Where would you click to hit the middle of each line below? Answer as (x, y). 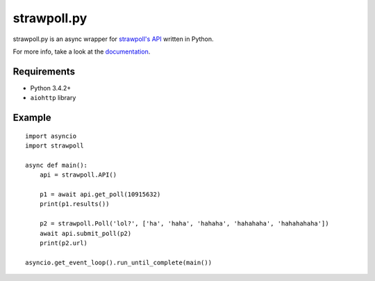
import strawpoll (55, 146)
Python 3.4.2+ (51, 88)
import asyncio (51, 136)
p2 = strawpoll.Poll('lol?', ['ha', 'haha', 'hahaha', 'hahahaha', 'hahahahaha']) (184, 224)
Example (32, 118)
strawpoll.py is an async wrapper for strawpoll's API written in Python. (114, 39)
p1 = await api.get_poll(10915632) (100, 194)
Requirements (44, 71)
